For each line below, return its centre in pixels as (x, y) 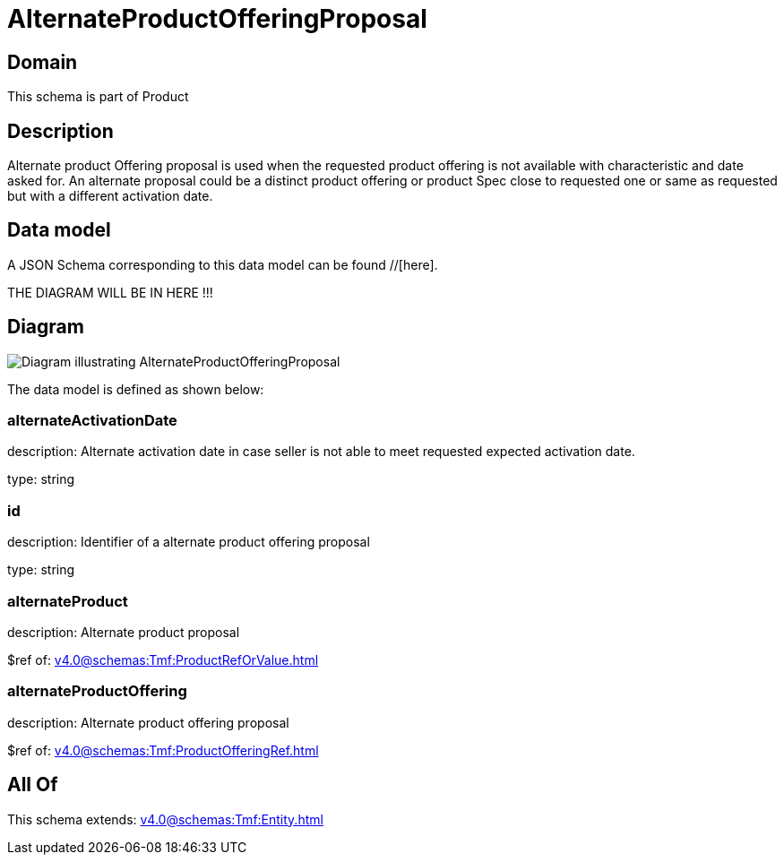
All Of (33, 785)
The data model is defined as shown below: (136, 389)
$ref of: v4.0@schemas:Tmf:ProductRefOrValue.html (163, 659)
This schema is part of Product (98, 97)
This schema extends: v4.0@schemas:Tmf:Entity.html (165, 819)
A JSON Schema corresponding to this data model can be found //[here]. (223, 264)
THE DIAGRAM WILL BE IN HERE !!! (110, 292)
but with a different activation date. (110, 196)
